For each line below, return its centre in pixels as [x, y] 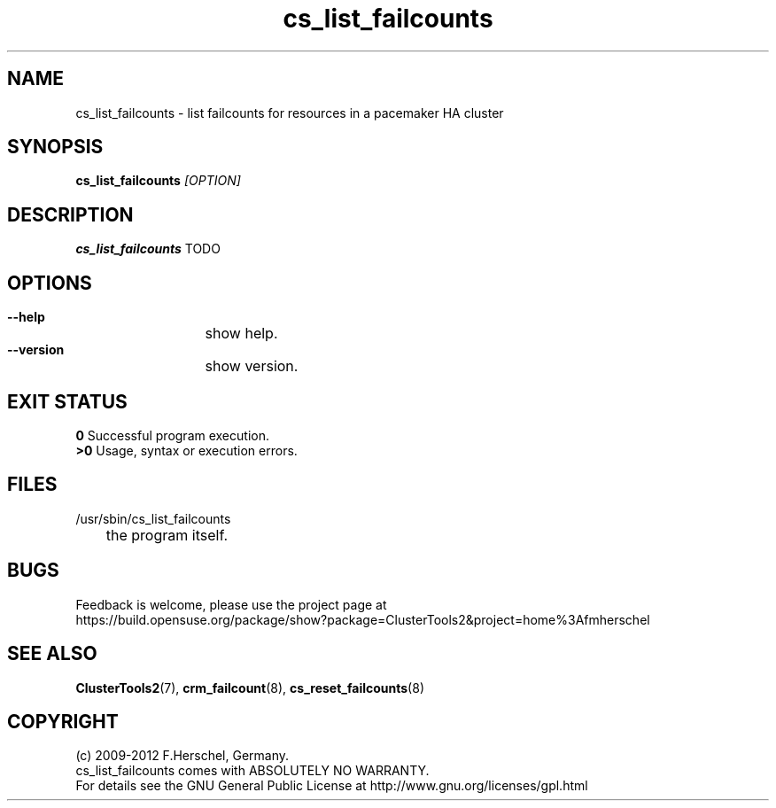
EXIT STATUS [67, 401]
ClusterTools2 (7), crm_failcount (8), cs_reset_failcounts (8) [250, 688]
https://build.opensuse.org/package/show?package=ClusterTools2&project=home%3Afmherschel [363, 619]
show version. [252, 366]
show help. [241, 334]
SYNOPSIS [55, 147]
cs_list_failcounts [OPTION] [158, 181]
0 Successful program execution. [172, 435]
